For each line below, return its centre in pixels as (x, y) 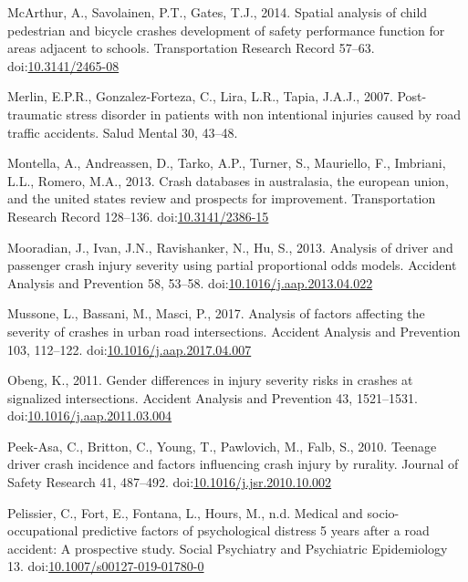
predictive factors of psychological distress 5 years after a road (256, 530)
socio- (383, 512)
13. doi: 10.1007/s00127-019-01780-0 (106, 566)
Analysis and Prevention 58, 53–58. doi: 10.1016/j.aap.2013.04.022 (190, 282)
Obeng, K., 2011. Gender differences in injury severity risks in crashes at (210, 380)
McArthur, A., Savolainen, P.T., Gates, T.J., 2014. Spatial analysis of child (218, 12)
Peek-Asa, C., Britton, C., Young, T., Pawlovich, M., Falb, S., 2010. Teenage (222, 446)
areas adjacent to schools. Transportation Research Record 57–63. (191, 48)
